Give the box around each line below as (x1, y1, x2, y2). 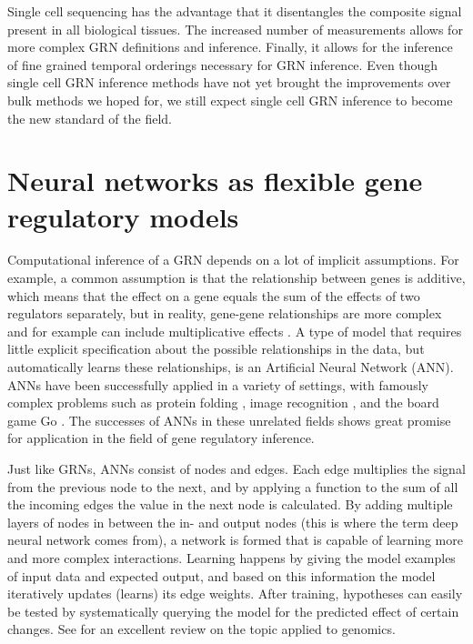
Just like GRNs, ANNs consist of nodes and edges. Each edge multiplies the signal (7, 459, 466, 478)
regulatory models (7, 197, 239, 235)
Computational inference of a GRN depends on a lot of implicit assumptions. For (7, 250, 459, 269)
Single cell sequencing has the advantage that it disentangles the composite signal (7, 2, 462, 20)
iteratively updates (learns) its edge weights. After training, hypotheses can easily (7, 584, 463, 603)
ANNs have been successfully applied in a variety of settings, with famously (7, 375, 428, 394)
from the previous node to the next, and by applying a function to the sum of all (7, 477, 458, 496)
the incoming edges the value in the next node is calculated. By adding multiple (7, 495, 453, 514)
